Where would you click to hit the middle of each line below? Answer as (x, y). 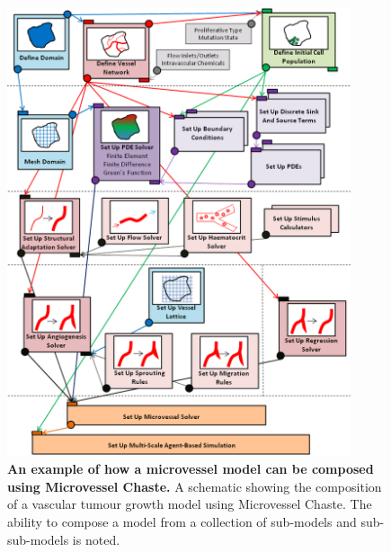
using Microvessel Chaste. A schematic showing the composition (195, 486)
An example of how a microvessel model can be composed (191, 469)
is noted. (96, 539)
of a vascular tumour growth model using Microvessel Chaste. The (190, 504)
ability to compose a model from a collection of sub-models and (182, 522)
